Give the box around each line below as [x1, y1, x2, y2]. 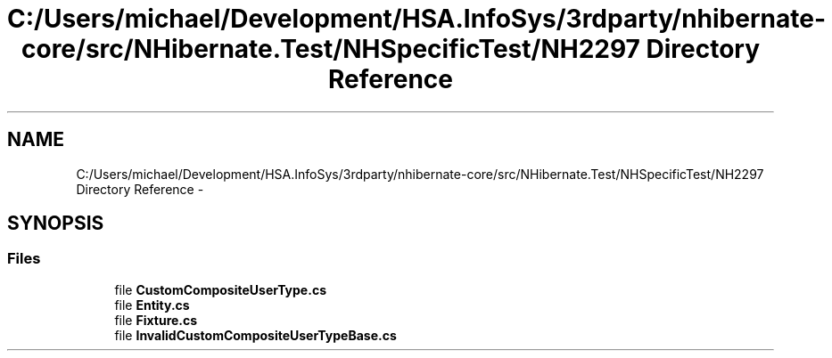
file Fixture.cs [114, 312, 198, 328]
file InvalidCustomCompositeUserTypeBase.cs [114, 327, 397, 343]
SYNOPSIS [7, 212, 104, 235]
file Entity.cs [114, 297, 190, 313]
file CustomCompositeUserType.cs [114, 281, 326, 297]
